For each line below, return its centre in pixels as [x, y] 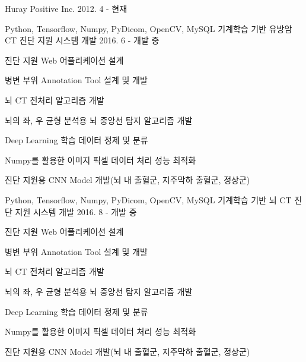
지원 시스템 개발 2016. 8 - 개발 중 [76, 211]
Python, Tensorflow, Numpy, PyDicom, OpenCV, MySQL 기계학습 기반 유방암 [149, 28]
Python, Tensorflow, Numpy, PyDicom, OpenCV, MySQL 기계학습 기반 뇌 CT [148, 199]
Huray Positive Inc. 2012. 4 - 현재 [66, 8]
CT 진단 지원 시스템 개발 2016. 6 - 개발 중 [82, 40]
